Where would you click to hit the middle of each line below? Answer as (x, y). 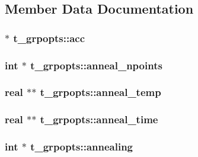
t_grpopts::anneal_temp (100, 92)
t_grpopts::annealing (82, 147)
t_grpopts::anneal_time (99, 119)
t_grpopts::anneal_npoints (96, 65)
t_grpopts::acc (49, 38)
